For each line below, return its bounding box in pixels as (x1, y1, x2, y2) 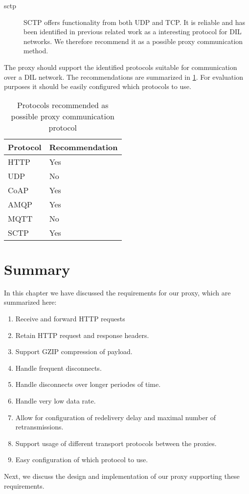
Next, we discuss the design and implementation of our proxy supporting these (4, 471, 240, 481)
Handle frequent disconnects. (15, 362, 102, 373)
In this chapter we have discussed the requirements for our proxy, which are (4, 287, 231, 297)
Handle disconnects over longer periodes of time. (15, 379, 161, 389)
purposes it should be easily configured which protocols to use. (4, 81, 191, 91)
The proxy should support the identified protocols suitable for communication (4, 62, 237, 72)
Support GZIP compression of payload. (15, 346, 133, 357)
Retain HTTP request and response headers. (15, 330, 149, 340)
